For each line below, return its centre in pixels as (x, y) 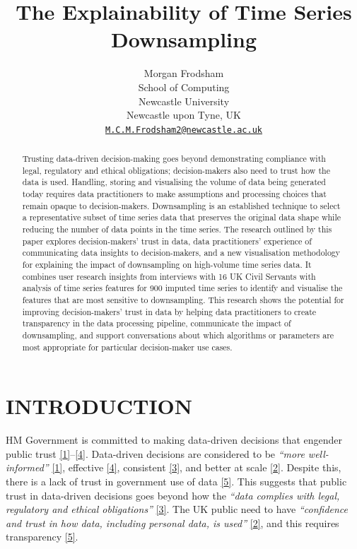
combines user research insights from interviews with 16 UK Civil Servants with (169, 276)
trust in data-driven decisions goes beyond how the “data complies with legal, (173, 495)
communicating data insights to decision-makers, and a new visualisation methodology (181, 253)
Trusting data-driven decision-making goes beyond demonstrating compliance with (174, 159)
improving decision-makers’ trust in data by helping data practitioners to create (169, 311)
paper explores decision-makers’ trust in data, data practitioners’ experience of (167, 241)
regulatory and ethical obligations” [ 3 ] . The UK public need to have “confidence (177, 509)
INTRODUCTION (99, 406)
